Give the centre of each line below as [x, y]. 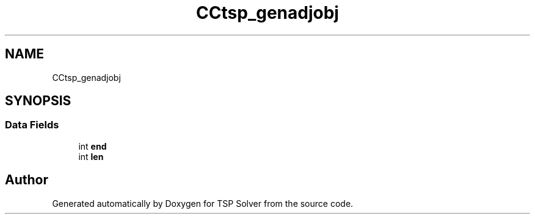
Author [27, 180]
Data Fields [32, 125]
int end [93, 146]
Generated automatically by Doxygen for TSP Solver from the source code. [203, 203]
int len [91, 156]
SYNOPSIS [38, 101]
